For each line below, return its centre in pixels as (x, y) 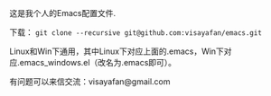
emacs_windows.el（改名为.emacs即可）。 (98, 62)
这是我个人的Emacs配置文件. (62, 13)
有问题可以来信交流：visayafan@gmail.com (90, 82)
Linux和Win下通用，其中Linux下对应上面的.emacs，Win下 (117, 51)
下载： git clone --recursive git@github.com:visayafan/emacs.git (135, 32)
